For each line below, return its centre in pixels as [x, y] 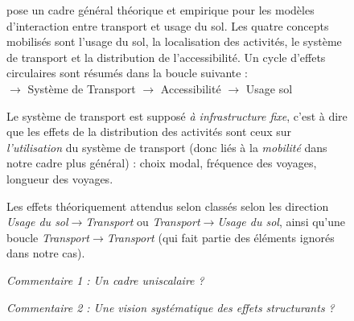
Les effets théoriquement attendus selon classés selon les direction [168, 206]
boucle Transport [48, 237]
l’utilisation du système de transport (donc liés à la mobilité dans [167, 147]
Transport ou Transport [143, 222]
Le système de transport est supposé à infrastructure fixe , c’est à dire [177, 115]
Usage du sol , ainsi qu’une [282, 222]
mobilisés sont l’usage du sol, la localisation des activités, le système [174, 41]
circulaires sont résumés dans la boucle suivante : [127, 73]
